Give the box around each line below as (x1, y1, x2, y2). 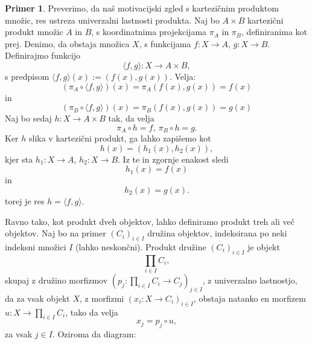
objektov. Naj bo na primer (5, 227, 106, 239)
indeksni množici (5, 240, 66, 253)
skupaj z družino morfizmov (5, 274, 108, 287)
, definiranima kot (241, 25, 307, 38)
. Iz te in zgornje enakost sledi (118, 152, 229, 165)
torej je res (5, 194, 45, 207)
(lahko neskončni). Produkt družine (75, 240, 206, 253)
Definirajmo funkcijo (5, 49, 81, 62)
